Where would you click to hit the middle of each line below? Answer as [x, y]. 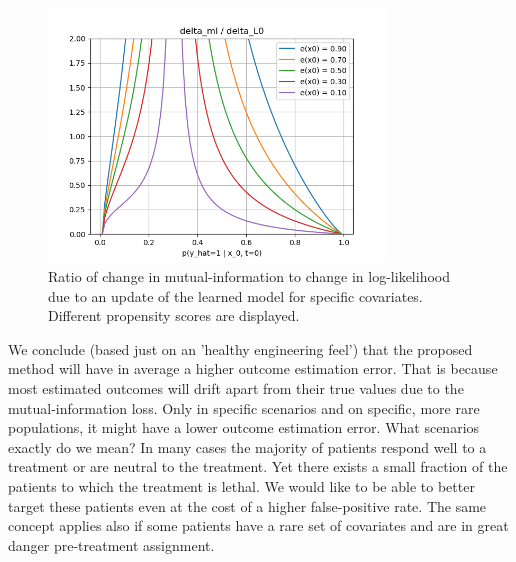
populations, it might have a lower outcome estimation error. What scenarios [244, 427]
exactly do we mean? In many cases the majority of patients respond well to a [247, 446]
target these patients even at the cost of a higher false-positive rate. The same [247, 505]
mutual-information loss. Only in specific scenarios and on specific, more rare [244, 407]
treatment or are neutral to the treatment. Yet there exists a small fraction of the [258, 466]
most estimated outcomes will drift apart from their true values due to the [236, 387]
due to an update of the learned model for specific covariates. [235, 295]
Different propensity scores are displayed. [174, 315]
